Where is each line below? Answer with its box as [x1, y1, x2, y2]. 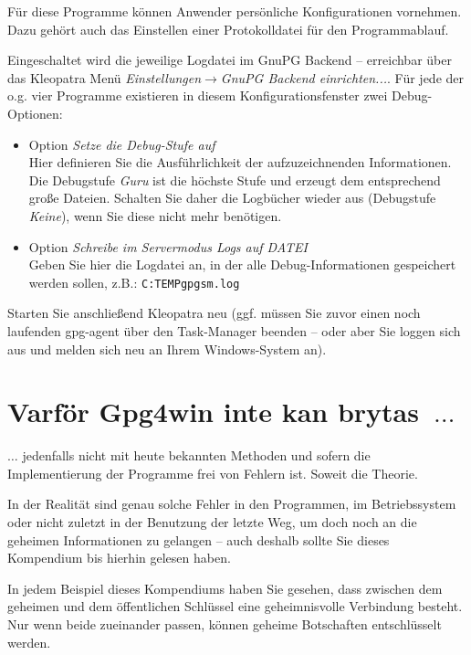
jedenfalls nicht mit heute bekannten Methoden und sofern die [22, 446, 371, 465]
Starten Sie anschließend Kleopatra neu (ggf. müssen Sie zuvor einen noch [7, 303, 421, 322]
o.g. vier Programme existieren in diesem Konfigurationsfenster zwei [7, 86, 388, 105]
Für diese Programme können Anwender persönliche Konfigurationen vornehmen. [7, 2, 462, 20]
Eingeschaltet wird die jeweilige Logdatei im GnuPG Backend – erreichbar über [7, 50, 452, 69]
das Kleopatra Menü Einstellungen [7, 68, 202, 87]
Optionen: [7, 103, 63, 122]
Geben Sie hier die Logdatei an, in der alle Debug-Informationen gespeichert [28, 255, 456, 274]
